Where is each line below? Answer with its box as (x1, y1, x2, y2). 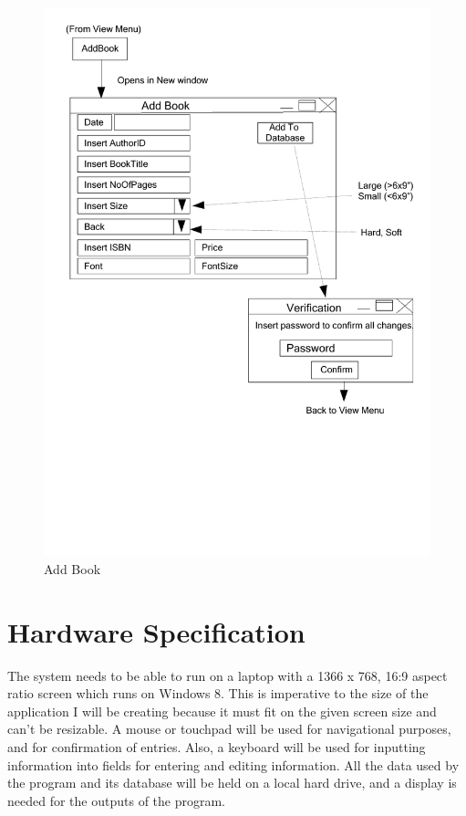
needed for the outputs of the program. (7, 790, 225, 810)
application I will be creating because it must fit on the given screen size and (7, 701, 437, 720)
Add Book (44, 559, 101, 578)
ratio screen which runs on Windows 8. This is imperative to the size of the (7, 684, 429, 703)
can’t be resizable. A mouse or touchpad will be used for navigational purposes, (7, 719, 451, 738)
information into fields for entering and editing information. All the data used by (7, 755, 460, 774)
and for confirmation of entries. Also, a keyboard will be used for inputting (7, 738, 426, 757)
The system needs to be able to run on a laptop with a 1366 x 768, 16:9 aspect (7, 665, 448, 685)
